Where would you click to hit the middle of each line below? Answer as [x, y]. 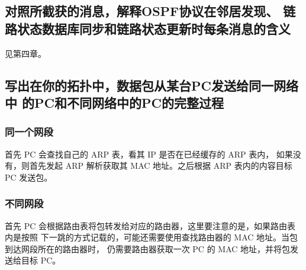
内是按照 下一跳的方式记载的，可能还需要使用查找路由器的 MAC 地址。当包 [152, 237]
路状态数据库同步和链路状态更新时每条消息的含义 [148, 28]
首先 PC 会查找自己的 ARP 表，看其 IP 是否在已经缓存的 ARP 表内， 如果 [149, 154]
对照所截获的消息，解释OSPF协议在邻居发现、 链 [150, 11]
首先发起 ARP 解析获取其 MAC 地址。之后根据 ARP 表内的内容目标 [161, 165]
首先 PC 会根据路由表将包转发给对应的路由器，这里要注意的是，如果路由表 [150, 225]
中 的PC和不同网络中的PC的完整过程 [114, 102]
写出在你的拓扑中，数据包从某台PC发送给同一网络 [152, 85]
